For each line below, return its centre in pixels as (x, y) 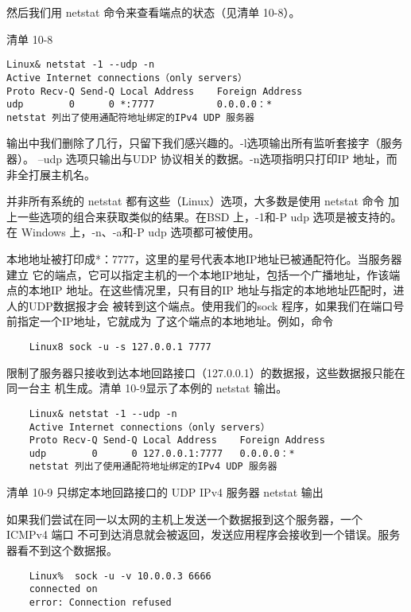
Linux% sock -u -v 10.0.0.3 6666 (120, 576)
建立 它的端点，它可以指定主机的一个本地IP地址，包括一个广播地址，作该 (198, 274)
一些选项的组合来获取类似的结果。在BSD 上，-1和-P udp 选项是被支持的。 (209, 216)
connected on (63, 589)
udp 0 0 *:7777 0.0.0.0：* (140, 105)
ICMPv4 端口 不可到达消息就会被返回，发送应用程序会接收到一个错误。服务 (204, 534)
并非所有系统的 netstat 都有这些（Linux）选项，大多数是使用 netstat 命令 (196, 201)
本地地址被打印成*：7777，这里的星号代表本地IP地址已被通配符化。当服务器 (204, 259)
